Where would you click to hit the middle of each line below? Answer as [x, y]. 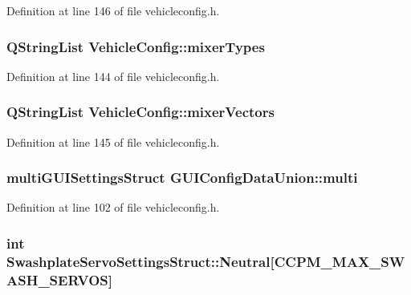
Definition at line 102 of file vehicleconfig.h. [113, 207]
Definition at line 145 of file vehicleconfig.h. [113, 141]
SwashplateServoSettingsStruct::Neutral [138, 261]
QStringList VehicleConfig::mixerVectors [140, 112]
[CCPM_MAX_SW [338, 261]
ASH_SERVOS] [59, 279]
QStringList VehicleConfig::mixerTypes [136, 46]
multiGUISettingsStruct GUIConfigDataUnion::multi [182, 178]
